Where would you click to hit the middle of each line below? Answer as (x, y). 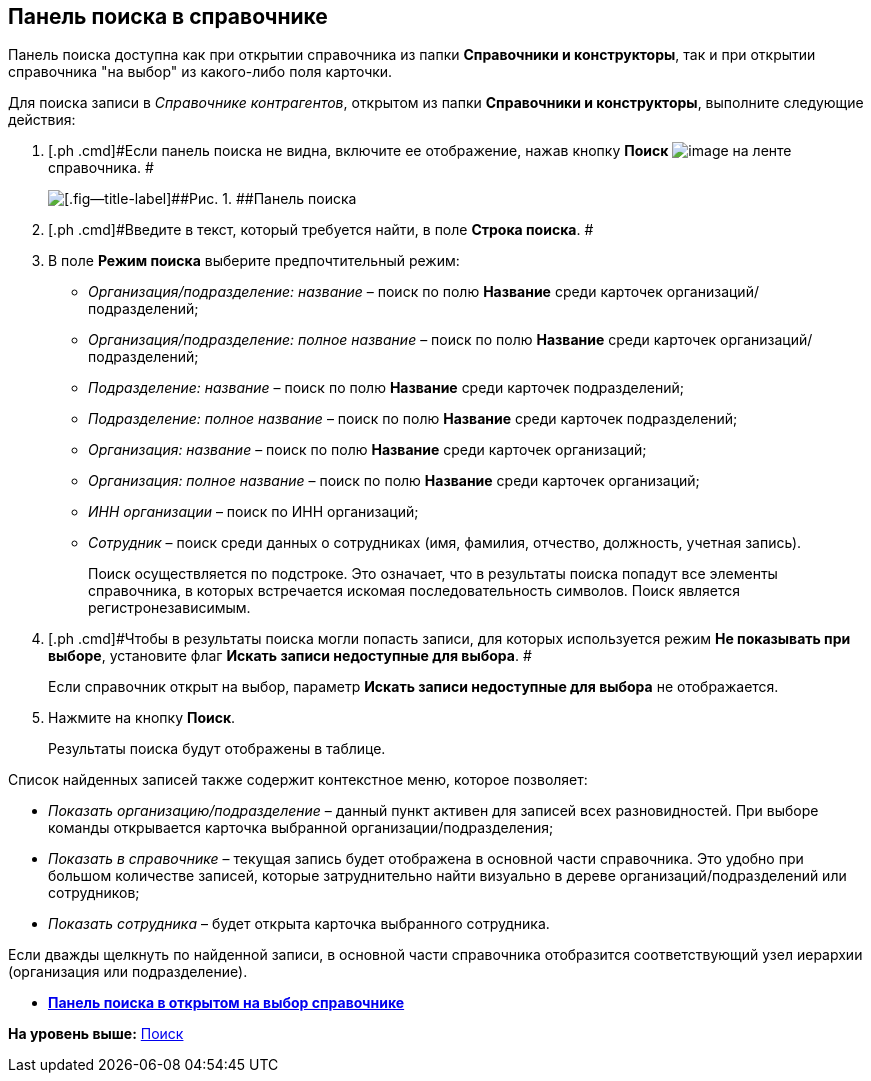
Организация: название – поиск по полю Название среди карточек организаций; (367, 450)
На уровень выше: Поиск (96, 1034)
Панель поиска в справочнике (168, 16)
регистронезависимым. (169, 608)
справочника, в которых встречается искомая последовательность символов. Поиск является (414, 591)
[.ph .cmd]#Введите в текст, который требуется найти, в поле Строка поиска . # (321, 230)
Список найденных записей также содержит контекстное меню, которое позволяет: (298, 780)
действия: (42, 120)
